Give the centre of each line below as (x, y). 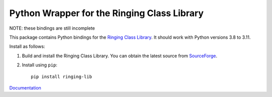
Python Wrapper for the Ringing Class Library (107, 13)
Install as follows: (27, 46)
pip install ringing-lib (61, 76)
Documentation (25, 87)
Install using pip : (40, 65)
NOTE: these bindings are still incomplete (52, 28)
